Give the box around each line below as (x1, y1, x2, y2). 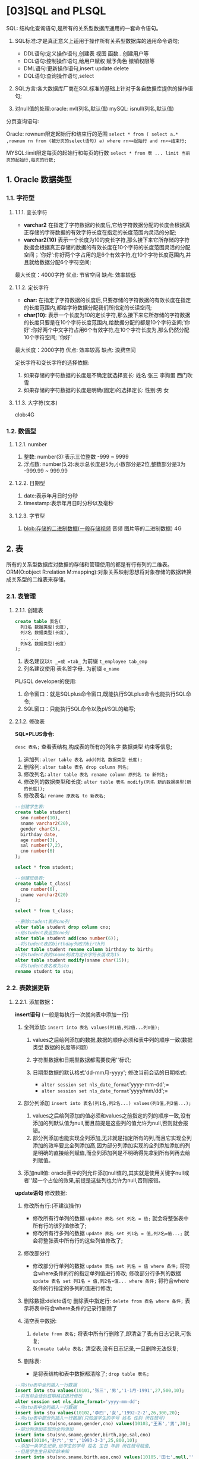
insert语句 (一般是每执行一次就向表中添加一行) (14, 1011, 129, 1018)
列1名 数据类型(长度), (20, 624, 70, 630)
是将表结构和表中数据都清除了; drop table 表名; (32, 1370, 150, 1377)
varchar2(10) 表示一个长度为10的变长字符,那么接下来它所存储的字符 (23, 236, 190, 243)
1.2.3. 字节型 (14, 512, 46, 519)
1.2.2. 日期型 (14, 479, 46, 486)
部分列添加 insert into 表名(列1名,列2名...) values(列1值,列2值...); (23, 1100, 192, 1107)
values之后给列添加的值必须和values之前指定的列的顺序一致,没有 (32, 1112, 191, 1119)
